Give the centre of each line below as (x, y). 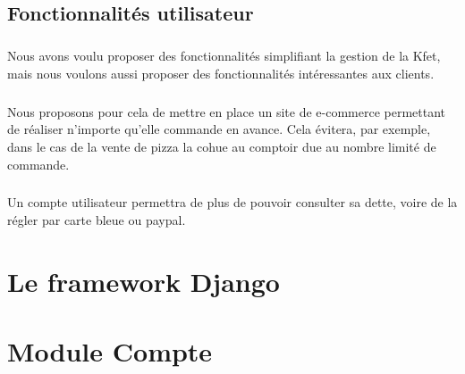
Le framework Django (144, 281)
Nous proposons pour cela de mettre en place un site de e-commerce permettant (227, 111)
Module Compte (110, 351)
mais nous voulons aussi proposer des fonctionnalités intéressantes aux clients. (221, 73)
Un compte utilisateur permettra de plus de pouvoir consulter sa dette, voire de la (232, 202)
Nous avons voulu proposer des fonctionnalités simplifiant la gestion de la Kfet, (224, 56)
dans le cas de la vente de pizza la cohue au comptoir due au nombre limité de (222, 146)
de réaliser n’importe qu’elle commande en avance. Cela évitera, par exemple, (219, 129)
